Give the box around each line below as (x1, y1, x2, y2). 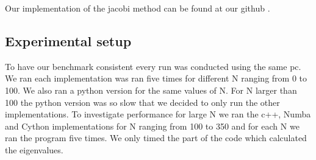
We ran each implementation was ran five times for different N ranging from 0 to (5, 72, 307, 85)
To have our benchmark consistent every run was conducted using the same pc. (5, 60, 301, 72)
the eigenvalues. (5, 143, 63, 156)
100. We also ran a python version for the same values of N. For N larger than (5, 83, 297, 96)
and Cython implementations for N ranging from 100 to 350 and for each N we (5, 119, 300, 132)
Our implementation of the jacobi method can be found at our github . (5, 2, 270, 14)
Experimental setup (5, 31, 132, 50)
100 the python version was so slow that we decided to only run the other (5, 96, 280, 108)
